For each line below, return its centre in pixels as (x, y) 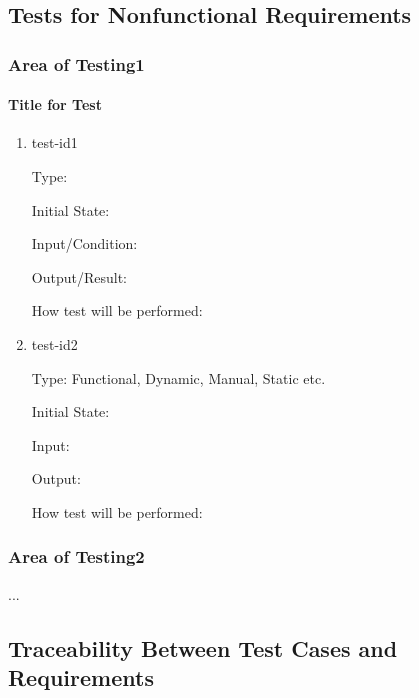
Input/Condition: (84, 243)
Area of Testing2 (76, 556)
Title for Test (55, 104)
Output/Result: (79, 276)
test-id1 (54, 142)
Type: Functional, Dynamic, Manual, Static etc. (178, 377)
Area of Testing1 (76, 63)
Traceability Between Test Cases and (203, 647)
